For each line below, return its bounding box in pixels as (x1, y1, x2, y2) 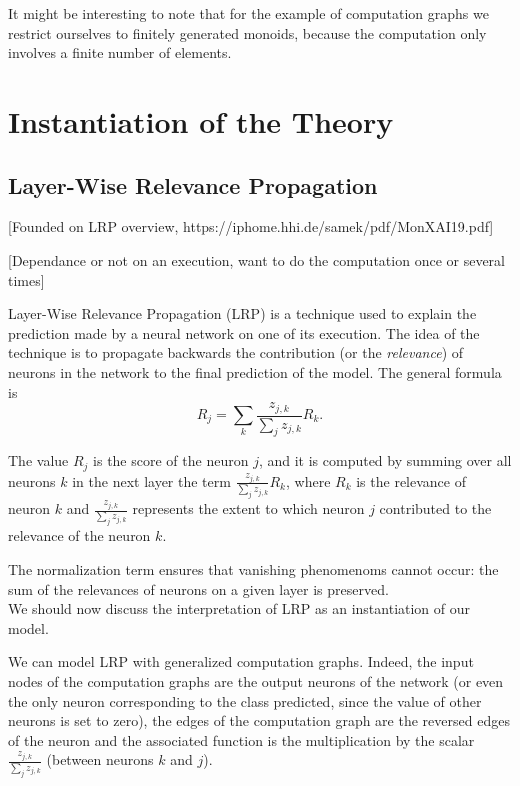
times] (8, 269, 45, 290)
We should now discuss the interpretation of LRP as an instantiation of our (8, 598, 471, 619)
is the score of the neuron (93, 450, 249, 471)
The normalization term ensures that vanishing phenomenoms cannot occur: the (8, 558, 499, 579)
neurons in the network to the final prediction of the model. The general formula (8, 361, 502, 382)
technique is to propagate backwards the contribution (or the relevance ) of (8, 342, 464, 363)
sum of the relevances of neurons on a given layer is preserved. (8, 578, 389, 599)
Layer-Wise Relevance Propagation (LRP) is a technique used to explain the (8, 303, 477, 324)
